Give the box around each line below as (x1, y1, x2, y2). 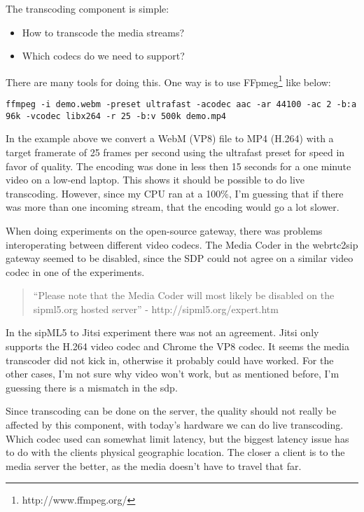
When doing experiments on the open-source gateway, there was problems (6, 223, 323, 237)
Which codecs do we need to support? (22, 48, 185, 63)
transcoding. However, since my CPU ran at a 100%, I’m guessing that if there (6, 186, 344, 200)
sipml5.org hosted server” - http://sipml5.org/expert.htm (33, 301, 279, 316)
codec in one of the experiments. (6, 264, 145, 279)
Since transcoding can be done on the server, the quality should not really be (6, 403, 337, 418)
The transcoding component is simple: (6, 1, 169, 15)
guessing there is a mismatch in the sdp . (6, 380, 178, 394)
